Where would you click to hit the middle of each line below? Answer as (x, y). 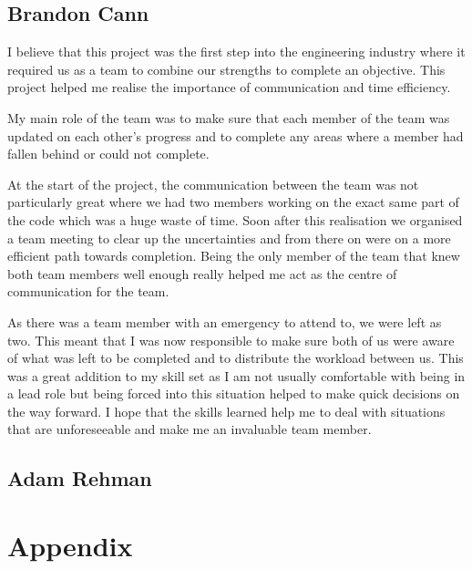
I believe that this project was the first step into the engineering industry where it (236, 52)
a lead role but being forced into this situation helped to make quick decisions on (234, 393)
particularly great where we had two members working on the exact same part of (233, 202)
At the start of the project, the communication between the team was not (213, 184)
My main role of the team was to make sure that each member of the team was (229, 117)
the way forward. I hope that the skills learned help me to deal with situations (226, 411)
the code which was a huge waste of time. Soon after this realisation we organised (235, 219)
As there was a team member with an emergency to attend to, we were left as (225, 321)
